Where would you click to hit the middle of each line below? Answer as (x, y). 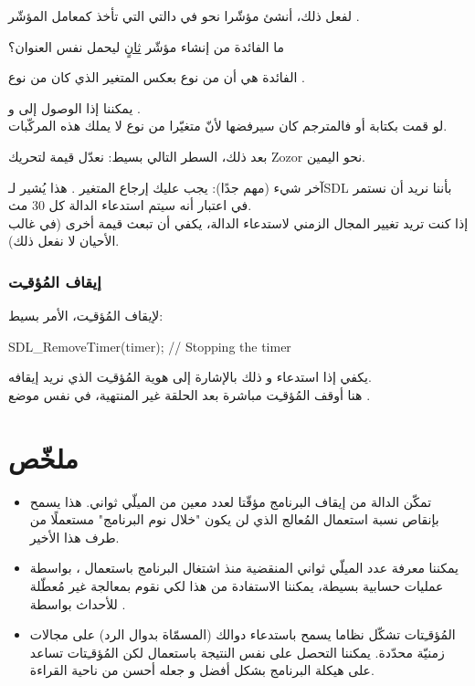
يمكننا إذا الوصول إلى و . (74, 107)
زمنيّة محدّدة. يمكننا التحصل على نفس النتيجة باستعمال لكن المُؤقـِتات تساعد (237, 652)
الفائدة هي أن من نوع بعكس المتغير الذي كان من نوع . (157, 77)
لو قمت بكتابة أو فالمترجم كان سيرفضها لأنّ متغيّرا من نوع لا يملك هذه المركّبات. (228, 126)
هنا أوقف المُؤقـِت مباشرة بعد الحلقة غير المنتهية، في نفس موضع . (190, 394)
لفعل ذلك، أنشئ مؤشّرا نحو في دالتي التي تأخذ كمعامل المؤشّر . (184, 16)
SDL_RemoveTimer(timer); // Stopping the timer (150, 346)
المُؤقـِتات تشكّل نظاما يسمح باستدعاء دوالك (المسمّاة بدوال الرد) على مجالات (243, 634)
